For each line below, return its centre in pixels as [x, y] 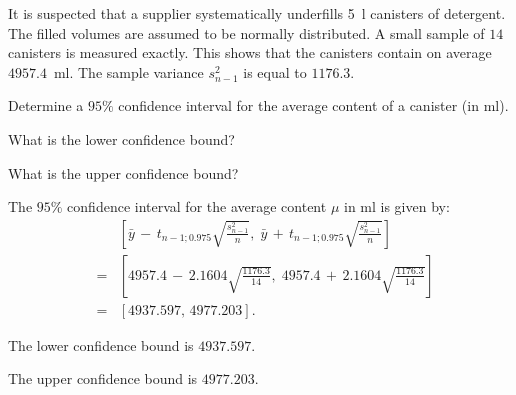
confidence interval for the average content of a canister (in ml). [313, 105]
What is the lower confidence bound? [121, 138]
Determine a [46, 105]
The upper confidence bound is [103, 378]
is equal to [275, 71]
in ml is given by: [396, 206]
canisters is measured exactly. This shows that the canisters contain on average [250, 52]
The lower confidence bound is [101, 344]
